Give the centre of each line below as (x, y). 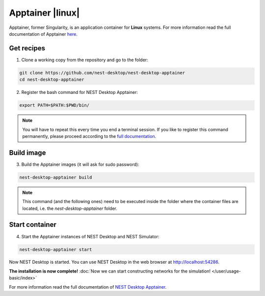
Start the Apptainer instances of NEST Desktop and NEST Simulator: (90, 236)
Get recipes (27, 48)
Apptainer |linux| (44, 13)
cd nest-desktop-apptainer (52, 80)
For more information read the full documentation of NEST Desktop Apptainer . (88, 287)
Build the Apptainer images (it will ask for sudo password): (80, 164)
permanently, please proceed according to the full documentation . (89, 136)
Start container (33, 225)
